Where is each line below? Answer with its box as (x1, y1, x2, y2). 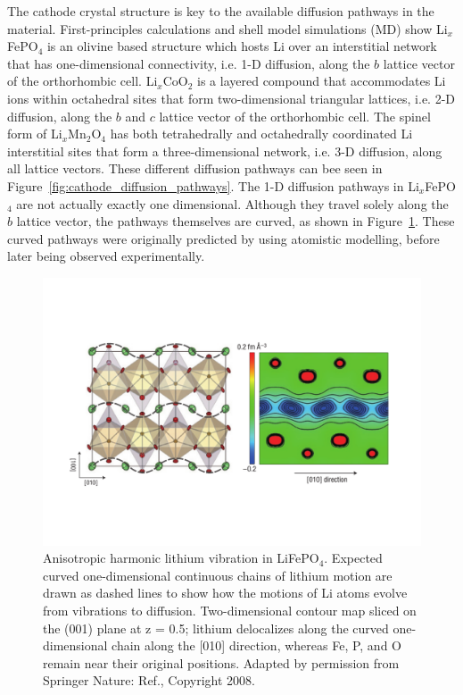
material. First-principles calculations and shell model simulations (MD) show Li (7, 19, 448, 38)
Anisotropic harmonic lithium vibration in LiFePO (43, 548, 319, 567)
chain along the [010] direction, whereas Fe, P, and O (112, 636, 401, 655)
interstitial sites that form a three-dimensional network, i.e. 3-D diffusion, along (7, 141, 442, 160)
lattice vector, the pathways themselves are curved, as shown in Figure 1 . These (16, 212, 455, 230)
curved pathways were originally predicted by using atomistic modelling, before (7, 229, 440, 247)
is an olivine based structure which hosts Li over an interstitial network (46, 37, 437, 55)
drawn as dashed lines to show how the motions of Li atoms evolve (43, 583, 408, 602)
